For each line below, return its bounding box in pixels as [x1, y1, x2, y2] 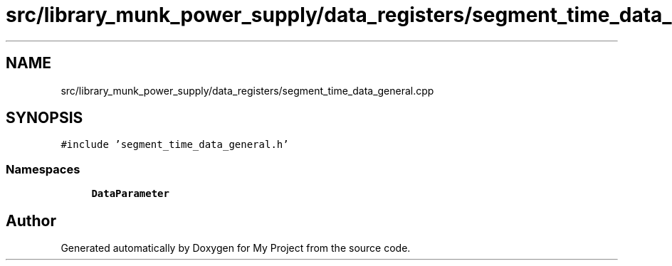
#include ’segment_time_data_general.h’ [61, 139, 289, 151]
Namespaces [6, 161, 80, 176]
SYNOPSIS [6, 109, 83, 127]
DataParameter [91, 188, 169, 200]
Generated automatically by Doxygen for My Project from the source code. [61, 242, 411, 255]
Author [6, 211, 56, 230]
